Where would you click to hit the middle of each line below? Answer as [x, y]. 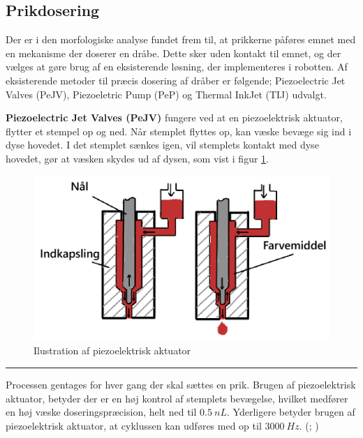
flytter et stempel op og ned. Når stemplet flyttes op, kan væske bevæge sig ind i [179, 131]
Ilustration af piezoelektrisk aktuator [112, 350]
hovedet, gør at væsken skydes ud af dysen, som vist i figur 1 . [137, 158]
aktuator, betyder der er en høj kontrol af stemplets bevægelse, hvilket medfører [177, 398]
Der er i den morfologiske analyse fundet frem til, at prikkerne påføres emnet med [181, 39]
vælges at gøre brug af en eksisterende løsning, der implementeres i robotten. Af [177, 67]
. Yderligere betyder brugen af [291, 412]
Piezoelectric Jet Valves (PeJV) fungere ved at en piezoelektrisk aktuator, [174, 118]
